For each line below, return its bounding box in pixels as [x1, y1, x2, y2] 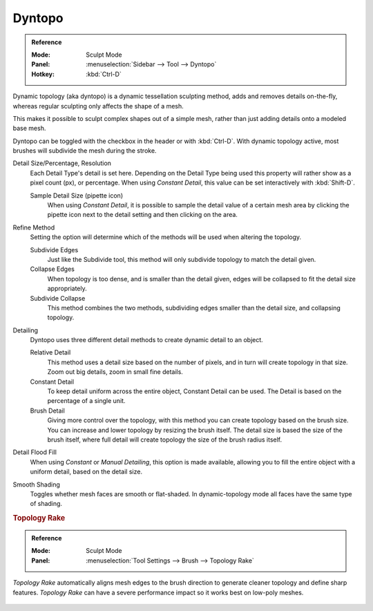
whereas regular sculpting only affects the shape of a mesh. [12, 102, 184, 110]
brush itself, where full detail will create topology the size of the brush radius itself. [47, 435, 283, 444]
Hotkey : [31, 70, 55, 78]
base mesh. [12, 124, 46, 133]
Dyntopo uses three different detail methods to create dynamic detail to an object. [30, 336, 264, 344]
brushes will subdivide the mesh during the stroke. [12, 147, 157, 155]
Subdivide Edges [30, 245, 79, 254]
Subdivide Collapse [30, 294, 86, 302]
